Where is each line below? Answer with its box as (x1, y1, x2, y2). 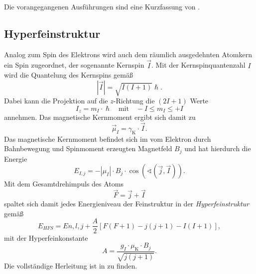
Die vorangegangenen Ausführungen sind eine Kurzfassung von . (4, 1, 200, 11)
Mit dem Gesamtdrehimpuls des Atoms (4, 179, 124, 189)
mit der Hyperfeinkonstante (4, 232, 88, 243)
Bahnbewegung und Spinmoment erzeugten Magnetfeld (4, 143, 172, 154)
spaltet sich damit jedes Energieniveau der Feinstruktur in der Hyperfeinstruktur (4, 198, 249, 209)
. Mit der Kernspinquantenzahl (151, 60, 246, 70)
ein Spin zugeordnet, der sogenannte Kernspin (4, 60, 144, 70)
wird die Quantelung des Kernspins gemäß (4, 70, 133, 80)
